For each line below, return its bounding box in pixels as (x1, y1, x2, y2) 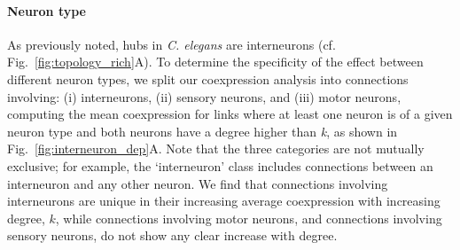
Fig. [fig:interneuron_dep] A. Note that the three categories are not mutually (7, 139, 425, 158)
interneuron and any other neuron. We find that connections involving (7, 174, 388, 192)
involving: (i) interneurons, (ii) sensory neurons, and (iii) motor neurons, (7, 87, 402, 105)
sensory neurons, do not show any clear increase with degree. (7, 226, 338, 245)
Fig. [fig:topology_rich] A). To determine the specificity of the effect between (7, 52, 424, 71)
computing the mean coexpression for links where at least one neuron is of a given (7, 105, 453, 123)
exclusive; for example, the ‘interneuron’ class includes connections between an (7, 156, 433, 175)
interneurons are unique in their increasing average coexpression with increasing (7, 191, 441, 210)
